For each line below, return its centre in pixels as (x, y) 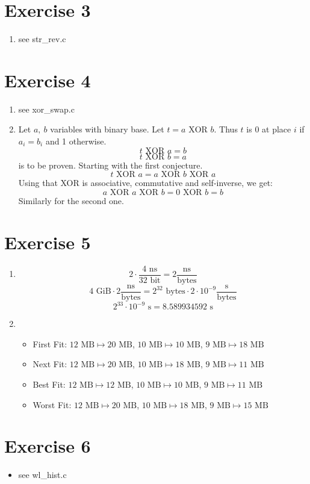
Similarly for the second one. (71, 200)
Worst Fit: (52, 404)
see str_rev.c (42, 39)
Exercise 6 (48, 446)
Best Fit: (49, 384)
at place (277, 129)
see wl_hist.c (42, 475)
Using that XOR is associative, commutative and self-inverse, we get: (145, 183)
